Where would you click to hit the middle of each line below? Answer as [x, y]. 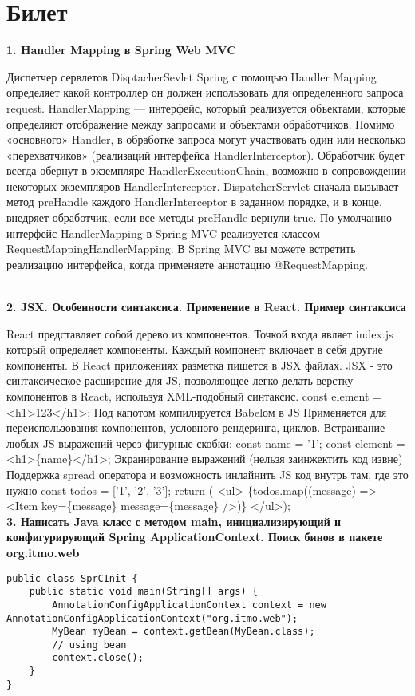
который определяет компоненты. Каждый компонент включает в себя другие [195, 349]
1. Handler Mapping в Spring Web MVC [121, 50]
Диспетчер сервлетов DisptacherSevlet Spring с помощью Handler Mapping [192, 76]
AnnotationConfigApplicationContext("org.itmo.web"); [152, 618]
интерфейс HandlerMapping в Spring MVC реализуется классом [163, 233]
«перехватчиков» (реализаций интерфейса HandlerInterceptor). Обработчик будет [206, 154]
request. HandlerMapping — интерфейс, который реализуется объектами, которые [206, 107]
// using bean [89, 645]
